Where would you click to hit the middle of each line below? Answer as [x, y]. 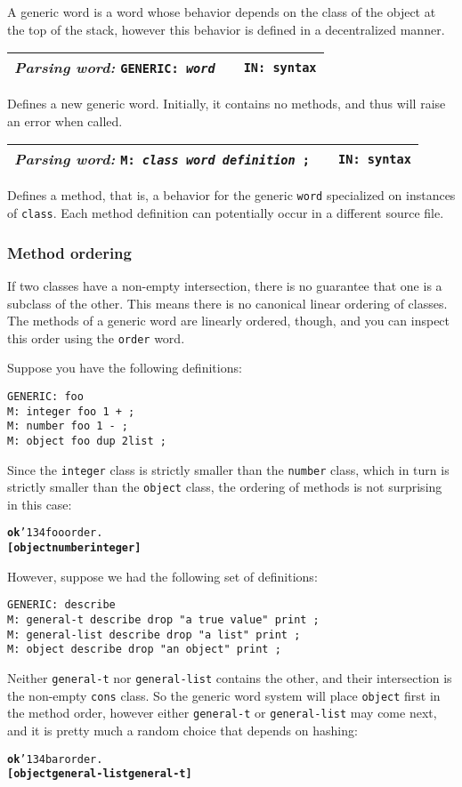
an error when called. [65, 120]
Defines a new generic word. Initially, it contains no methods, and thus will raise [227, 104]
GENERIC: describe [61, 605]
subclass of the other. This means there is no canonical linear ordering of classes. [227, 303]
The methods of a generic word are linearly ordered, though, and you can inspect [229, 321]
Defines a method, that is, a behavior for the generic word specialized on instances [231, 195]
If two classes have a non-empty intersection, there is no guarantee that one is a [225, 285]
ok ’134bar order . [55, 759]
